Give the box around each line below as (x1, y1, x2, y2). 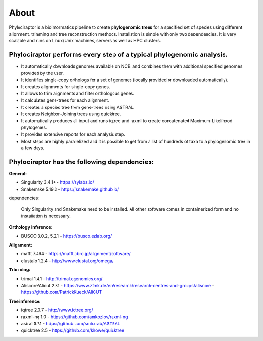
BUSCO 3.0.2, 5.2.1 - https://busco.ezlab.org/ (21, 233, 112, 239)
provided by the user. (21, 70, 64, 76)
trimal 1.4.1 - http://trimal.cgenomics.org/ (21, 275, 103, 282)
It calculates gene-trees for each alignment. (21, 97, 109, 103)
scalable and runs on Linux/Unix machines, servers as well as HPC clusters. (9, 38, 161, 44)
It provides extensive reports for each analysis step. (21, 131, 125, 137)
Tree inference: (9, 298, 41, 304)
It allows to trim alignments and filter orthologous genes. (21, 90, 135, 96)
